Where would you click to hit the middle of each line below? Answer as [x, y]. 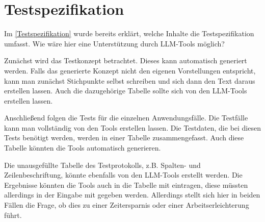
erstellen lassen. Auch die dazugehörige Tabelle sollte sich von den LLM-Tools [126, 91]
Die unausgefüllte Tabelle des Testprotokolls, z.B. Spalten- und [102, 165]
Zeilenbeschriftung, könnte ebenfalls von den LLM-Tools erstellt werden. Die [123, 175]
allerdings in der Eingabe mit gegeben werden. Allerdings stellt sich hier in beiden [132, 195]
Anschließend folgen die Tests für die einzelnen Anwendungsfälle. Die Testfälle [126, 118]
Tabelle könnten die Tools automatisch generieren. [83, 148]
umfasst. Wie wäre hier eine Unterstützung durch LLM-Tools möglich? [114, 43]
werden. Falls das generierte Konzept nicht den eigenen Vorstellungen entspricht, [130, 70]
